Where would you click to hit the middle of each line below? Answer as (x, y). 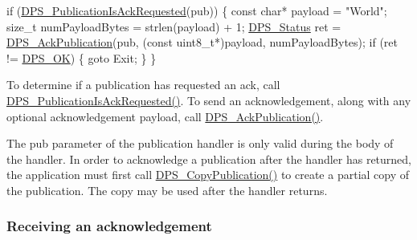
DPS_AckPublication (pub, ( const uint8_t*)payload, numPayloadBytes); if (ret (202, 42)
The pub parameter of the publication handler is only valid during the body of (200, 143)
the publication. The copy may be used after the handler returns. (167, 190)
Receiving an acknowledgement (109, 226)
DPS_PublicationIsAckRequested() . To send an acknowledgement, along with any (209, 100)
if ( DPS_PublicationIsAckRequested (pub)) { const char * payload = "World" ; (197, 10)
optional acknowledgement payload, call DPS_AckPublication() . (165, 116)
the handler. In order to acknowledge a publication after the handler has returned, (209, 159)
